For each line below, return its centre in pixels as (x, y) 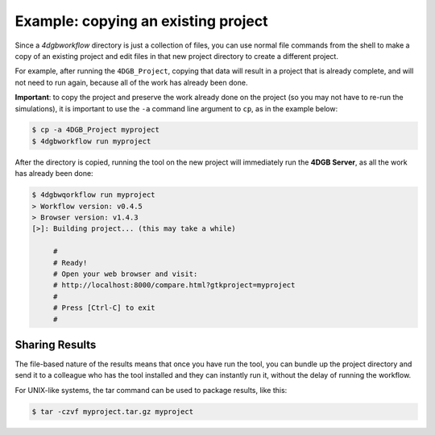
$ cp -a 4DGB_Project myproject (96, 130)
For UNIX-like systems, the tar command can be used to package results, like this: (151, 390)
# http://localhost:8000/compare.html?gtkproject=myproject (174, 285)
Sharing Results (56, 344)
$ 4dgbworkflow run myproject (91, 141)
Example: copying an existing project (141, 21)
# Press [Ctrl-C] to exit (104, 308)
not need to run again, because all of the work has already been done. (131, 82)
